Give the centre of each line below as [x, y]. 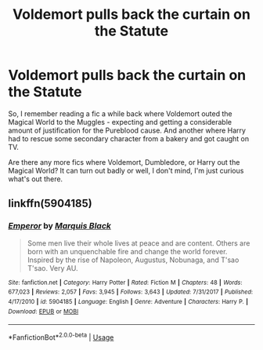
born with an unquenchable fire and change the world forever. [127, 251]
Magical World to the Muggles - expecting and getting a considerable [120, 122]
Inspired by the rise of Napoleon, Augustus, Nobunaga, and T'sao [133, 260]
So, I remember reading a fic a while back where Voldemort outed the [120, 113]
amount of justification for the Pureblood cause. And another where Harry [127, 130]
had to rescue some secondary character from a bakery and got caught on [129, 138]
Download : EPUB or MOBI [43, 312]
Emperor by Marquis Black [60, 226]
